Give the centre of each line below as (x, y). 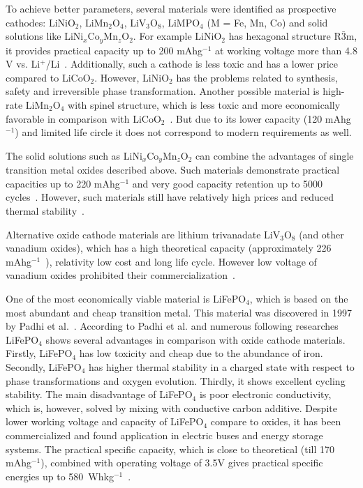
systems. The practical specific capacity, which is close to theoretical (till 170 (170, 449)
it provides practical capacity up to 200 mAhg (104, 50)
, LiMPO (181, 22)
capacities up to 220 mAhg (63, 183)
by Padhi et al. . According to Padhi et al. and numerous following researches (172, 326)
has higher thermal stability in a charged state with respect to (222, 366)
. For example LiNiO (177, 36)
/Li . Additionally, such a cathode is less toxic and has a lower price (192, 64)
